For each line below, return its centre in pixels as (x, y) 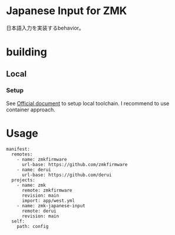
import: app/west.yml (48, 201)
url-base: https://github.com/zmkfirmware (75, 164)
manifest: (18, 149)
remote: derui (39, 211)
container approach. (31, 110)
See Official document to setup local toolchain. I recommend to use (88, 103)
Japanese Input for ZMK (67, 11)
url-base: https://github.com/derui (67, 175)
